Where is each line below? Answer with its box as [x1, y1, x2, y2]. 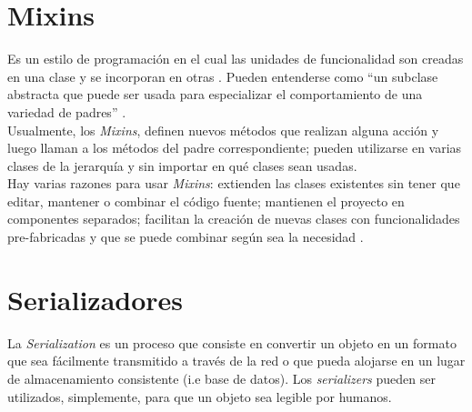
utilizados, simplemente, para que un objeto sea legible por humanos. [7, 387, 392, 406]
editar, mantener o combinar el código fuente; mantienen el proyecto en [7, 191, 405, 210]
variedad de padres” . [7, 102, 126, 121]
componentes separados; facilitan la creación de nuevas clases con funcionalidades [7, 209, 460, 228]
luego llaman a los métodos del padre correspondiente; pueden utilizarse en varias [7, 138, 462, 157]
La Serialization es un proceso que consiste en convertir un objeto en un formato [7, 333, 457, 352]
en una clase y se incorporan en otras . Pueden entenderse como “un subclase [7, 66, 438, 85]
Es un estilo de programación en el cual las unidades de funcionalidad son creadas [7, 49, 464, 68]
